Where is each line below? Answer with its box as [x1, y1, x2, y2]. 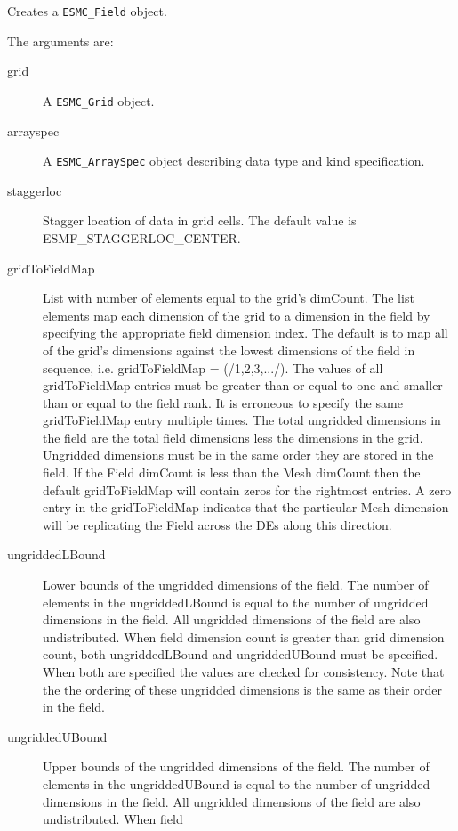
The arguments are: [7, 31, 114, 50]
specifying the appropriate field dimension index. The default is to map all [43, 323, 448, 342]
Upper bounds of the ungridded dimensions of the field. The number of [43, 757, 430, 776]
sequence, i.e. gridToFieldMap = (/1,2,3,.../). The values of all [43, 358, 383, 377]
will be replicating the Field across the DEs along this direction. [43, 515, 392, 534]
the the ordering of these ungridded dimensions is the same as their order [43, 680, 443, 698]
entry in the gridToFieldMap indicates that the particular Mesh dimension [43, 498, 449, 517]
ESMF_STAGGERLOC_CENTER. [43, 228, 241, 247]
